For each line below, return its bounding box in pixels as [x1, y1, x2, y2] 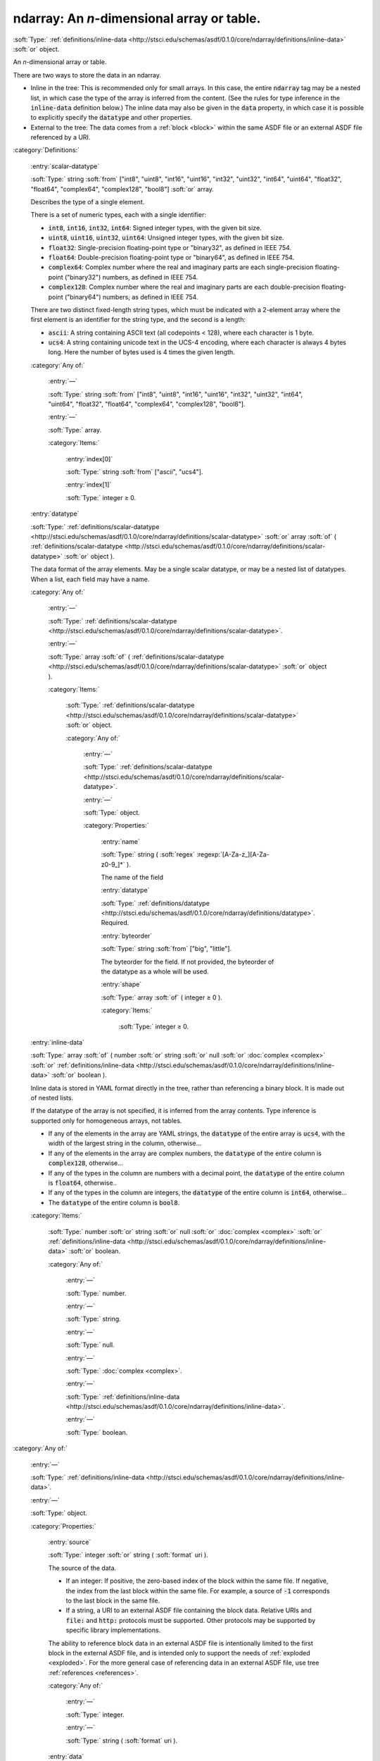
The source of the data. [48, 1564, 117, 1572]
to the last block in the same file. [65, 1596, 160, 1605]
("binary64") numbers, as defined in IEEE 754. [64, 292, 198, 301]
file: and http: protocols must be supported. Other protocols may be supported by [65, 1616, 316, 1624]
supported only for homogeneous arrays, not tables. [30, 1116, 182, 1125]
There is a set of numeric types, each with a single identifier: [30, 211, 207, 219]
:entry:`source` [48, 1538, 91, 1546]
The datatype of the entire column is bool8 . [48, 1198, 180, 1207]
